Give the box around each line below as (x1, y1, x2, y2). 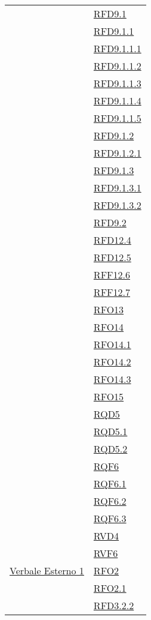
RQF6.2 (93, 494, 127, 508)
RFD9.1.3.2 (93, 198, 141, 212)
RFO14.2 (93, 355, 131, 369)
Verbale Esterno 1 (10, 564, 84, 577)
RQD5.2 (93, 442, 128, 456)
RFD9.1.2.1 (93, 146, 141, 160)
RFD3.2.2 (93, 598, 134, 612)
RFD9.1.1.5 (93, 111, 141, 125)
